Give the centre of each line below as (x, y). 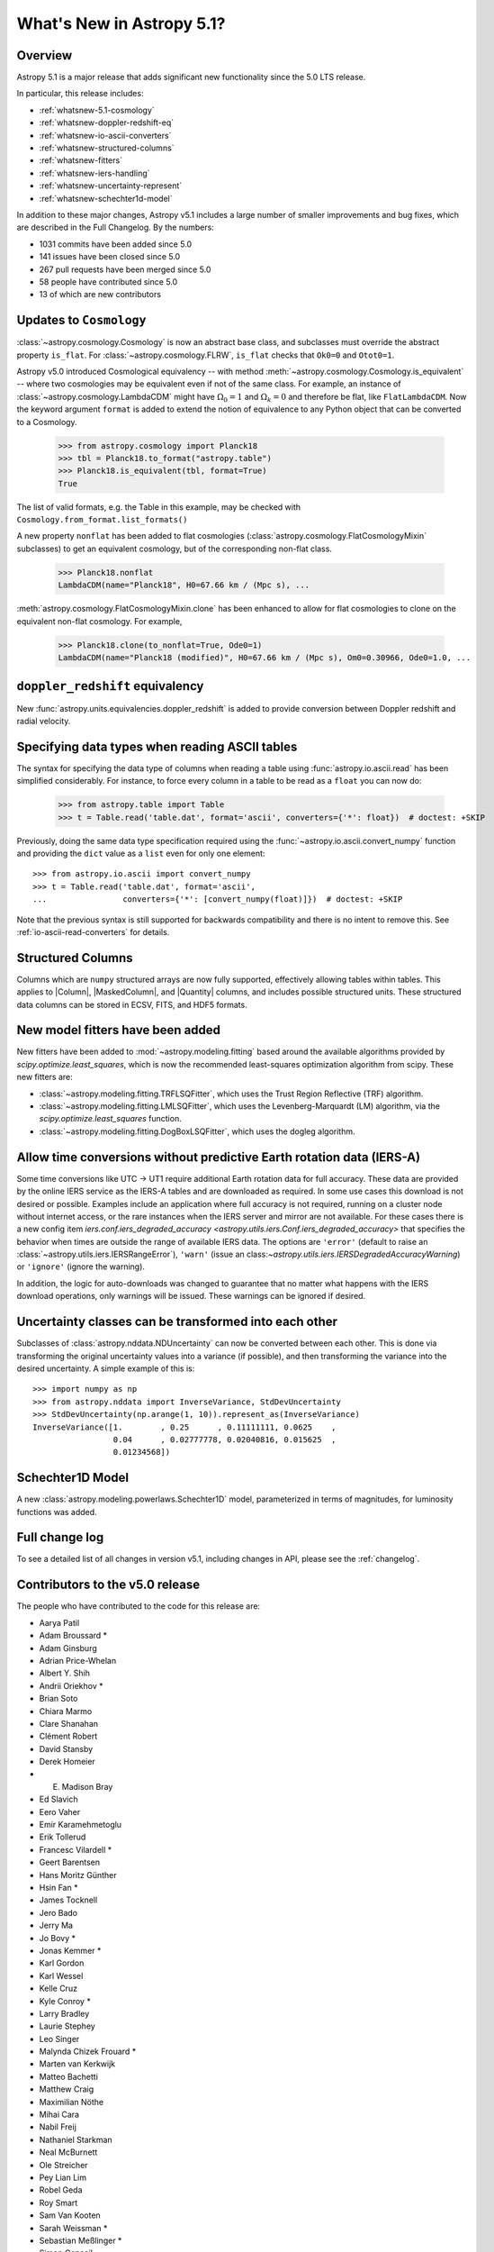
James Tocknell (68, 1900)
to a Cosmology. (47, 422)
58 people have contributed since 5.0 (108, 281)
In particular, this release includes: (80, 94)
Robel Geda (61, 2190)
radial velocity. (44, 721)
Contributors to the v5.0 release (108, 1585)
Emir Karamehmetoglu (80, 1825)
